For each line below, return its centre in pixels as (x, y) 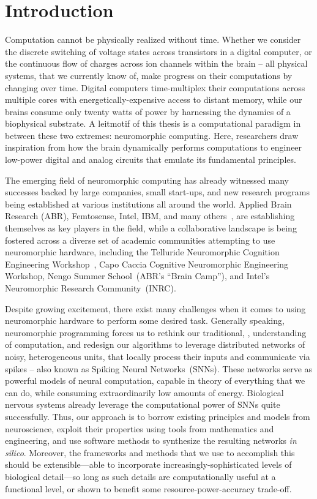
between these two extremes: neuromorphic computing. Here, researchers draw (152, 135)
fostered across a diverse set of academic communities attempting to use (140, 240)
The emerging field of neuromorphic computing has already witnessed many (147, 180)
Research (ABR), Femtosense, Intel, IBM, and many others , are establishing (150, 216)
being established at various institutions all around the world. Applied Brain (148, 204)
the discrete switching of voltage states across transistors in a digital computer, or (158, 51)
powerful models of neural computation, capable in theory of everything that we (155, 381)
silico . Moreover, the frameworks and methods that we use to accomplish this (150, 452)
